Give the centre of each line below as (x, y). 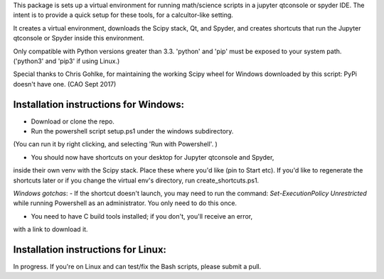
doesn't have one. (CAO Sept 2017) (65, 84)
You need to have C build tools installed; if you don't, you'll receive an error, (142, 216)
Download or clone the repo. (73, 121)
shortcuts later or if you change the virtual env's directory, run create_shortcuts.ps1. (136, 180)
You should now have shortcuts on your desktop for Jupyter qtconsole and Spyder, (153, 157)
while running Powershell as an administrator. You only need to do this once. (125, 203)
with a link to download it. (50, 229)
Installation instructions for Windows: (99, 104)
